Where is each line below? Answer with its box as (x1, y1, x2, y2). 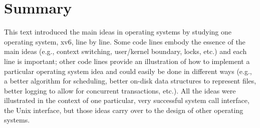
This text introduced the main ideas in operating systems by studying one (4, 26, 231, 37)
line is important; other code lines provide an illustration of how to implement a (4, 55, 250, 66)
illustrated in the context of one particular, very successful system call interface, (4, 95, 249, 105)
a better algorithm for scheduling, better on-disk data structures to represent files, (4, 75, 256, 86)
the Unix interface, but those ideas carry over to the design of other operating (4, 104, 243, 115)
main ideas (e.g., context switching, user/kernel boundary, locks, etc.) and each (4, 46, 247, 56)
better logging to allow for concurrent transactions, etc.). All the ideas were (4, 85, 236, 95)
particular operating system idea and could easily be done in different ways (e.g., (4, 65, 252, 76)
